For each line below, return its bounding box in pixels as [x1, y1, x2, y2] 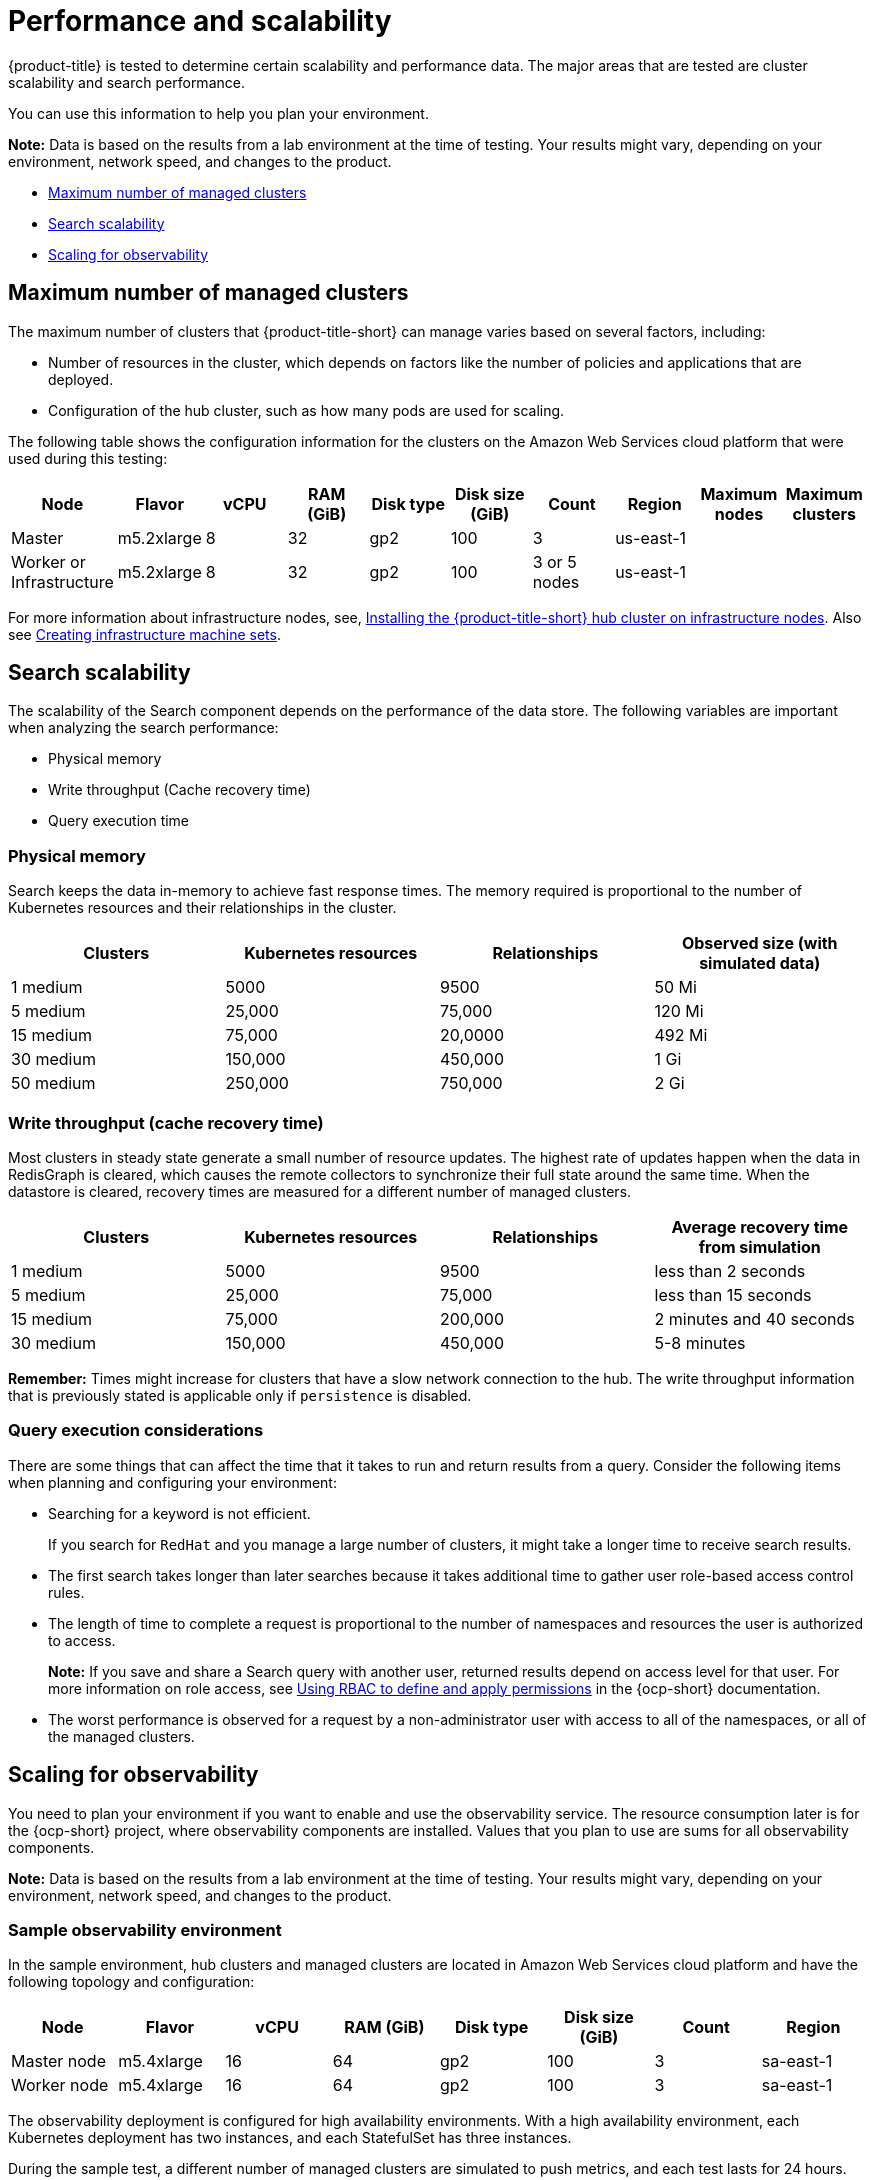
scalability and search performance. [8, 73, 245, 91]
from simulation [698, 1236, 821, 1257]
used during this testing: [8, 449, 168, 467]
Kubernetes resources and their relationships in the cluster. [8, 899, 397, 917]
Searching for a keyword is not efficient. [48, 1504, 311, 1522]
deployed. [48, 370, 114, 388]
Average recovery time [671, 1216, 849, 1237]
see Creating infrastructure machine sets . [8, 625, 281, 643]
